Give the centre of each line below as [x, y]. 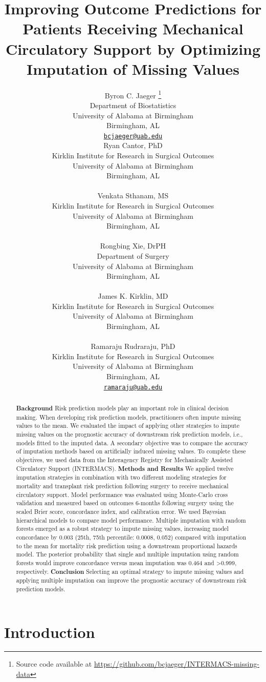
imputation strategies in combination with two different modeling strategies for [121, 477]
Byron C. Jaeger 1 [133, 94]
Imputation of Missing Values [133, 68]
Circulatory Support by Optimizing [133, 48]
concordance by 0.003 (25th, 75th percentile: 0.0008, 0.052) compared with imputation [131, 537]
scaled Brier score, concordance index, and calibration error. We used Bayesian [121, 511]
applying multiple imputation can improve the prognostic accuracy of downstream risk [131, 580]
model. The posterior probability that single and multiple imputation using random [127, 554]
